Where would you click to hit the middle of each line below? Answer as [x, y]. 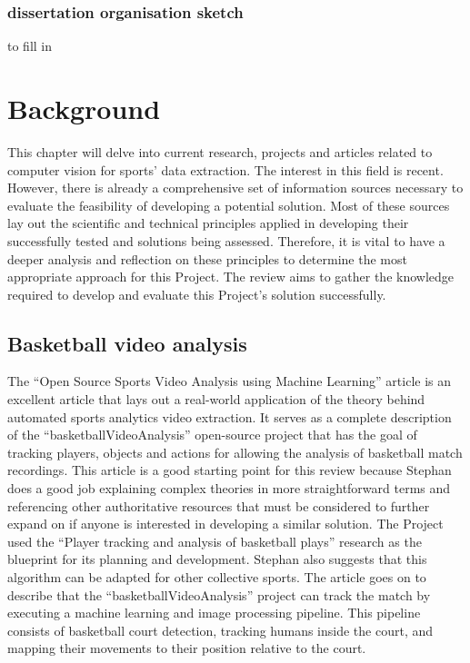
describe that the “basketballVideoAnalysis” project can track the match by [219, 594]
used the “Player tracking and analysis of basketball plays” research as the [215, 541]
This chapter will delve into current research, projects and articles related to [220, 151]
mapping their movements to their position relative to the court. [187, 648]
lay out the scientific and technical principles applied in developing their [208, 223]
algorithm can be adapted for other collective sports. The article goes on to [217, 577]
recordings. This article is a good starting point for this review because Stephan [230, 470]
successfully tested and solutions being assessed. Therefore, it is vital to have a [226, 240]
